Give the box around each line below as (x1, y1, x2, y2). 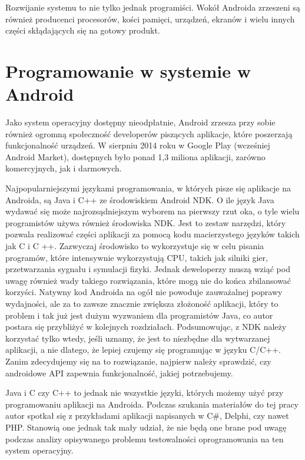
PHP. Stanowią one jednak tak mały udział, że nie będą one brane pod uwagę (5, 421, 287, 433)
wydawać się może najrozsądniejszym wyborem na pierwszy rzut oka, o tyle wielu (5, 205, 300, 217)
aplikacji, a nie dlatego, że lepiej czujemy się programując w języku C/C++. (5, 343, 281, 356)
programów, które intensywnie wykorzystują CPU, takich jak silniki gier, (5, 251, 268, 263)
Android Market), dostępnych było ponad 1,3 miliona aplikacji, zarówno (5, 150, 266, 163)
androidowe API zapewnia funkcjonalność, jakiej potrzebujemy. (5, 366, 233, 379)
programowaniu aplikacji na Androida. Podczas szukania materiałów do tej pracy (5, 398, 299, 410)
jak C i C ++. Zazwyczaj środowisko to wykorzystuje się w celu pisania (5, 240, 264, 252)
